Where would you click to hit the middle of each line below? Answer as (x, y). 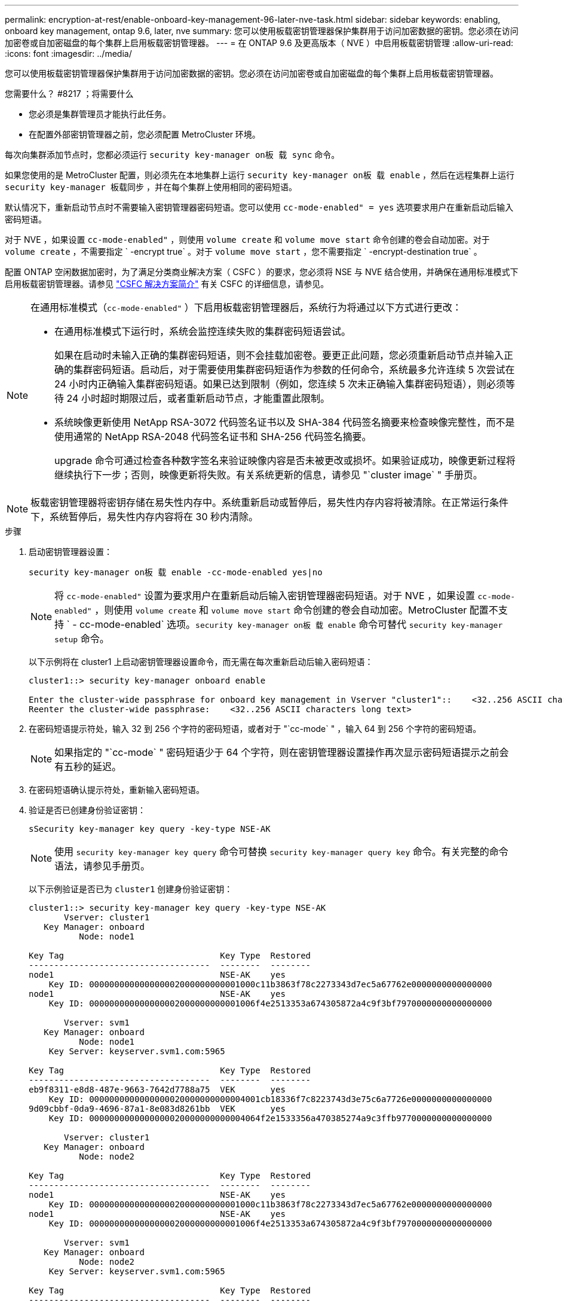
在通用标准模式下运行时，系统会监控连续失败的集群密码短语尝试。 (203, 331)
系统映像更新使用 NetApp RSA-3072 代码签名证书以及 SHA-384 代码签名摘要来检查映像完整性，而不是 (285, 422)
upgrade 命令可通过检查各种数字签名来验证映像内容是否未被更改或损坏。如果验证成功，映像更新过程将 (285, 460)
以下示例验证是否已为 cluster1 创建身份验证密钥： (131, 889)
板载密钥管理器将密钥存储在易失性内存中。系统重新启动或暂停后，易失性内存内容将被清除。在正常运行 (260, 502)
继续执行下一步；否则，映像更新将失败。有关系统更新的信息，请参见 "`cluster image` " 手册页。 (269, 475)
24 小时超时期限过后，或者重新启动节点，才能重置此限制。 (198, 398)
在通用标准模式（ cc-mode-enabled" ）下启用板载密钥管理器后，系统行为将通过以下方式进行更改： (246, 307)
